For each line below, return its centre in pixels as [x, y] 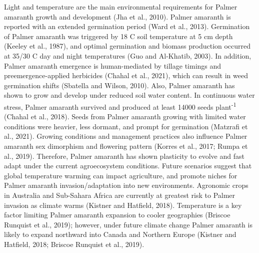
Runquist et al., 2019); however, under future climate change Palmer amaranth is [128, 224]
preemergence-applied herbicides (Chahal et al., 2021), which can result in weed [126, 75]
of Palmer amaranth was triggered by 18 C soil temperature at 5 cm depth [118, 36]
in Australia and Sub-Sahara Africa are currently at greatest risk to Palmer [120, 195]
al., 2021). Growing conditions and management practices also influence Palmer [126, 136]
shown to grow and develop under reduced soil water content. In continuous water [129, 95]
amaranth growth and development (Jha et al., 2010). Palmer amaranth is [117, 16]
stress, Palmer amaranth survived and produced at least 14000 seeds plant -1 [120, 106]
